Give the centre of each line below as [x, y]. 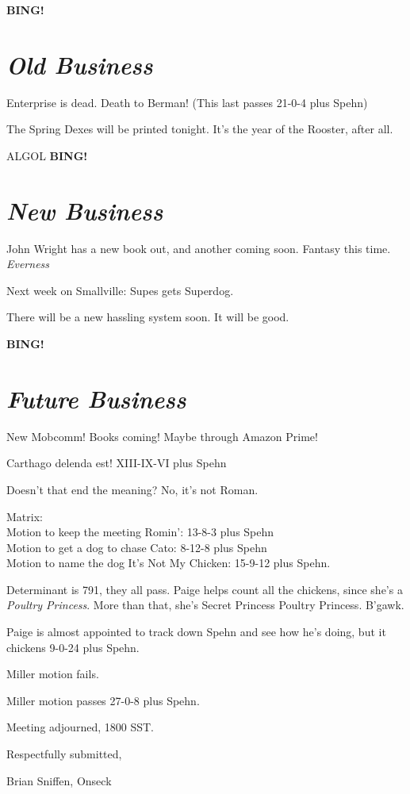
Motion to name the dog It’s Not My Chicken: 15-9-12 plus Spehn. [169, 563]
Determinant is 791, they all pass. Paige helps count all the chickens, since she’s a [205, 589]
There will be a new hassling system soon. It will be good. [148, 317]
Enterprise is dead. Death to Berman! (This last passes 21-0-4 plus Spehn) [187, 102]
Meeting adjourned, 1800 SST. [80, 727]
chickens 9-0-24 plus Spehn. [73, 647]
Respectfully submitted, [64, 754]
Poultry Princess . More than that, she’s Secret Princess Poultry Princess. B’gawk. [205, 605]
